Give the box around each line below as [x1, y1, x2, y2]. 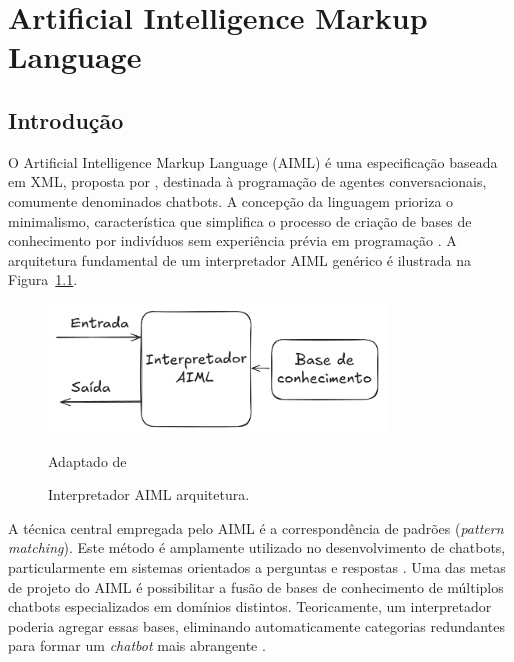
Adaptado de [48, 450, 127, 471]
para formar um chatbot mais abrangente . [8, 635, 266, 656]
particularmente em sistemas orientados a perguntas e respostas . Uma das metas [8, 557, 506, 578]
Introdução [8, 104, 124, 135]
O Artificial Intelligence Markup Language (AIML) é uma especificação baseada [8, 151, 498, 172]
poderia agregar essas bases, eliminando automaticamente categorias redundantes [8, 615, 505, 636]
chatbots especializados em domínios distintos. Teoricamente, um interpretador [8, 596, 492, 617]
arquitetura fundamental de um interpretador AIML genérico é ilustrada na [8, 249, 471, 270]
